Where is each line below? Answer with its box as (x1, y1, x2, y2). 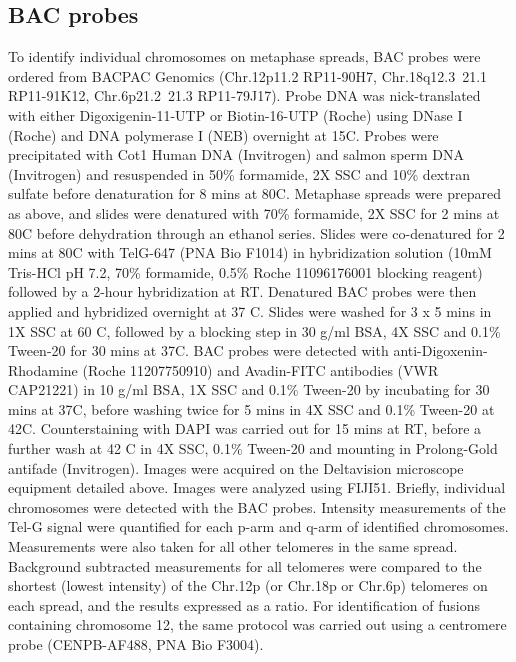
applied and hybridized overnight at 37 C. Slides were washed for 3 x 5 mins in (8, 300, 492, 321)
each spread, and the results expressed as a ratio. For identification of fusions (8, 594, 480, 615)
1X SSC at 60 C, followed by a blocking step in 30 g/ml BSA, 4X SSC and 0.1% (8, 320, 501, 341)
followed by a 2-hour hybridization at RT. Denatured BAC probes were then (8, 281, 477, 302)
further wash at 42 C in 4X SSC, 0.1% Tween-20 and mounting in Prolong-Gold (8, 438, 498, 459)
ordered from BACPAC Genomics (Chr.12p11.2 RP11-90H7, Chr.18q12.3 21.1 (8, 65, 488, 86)
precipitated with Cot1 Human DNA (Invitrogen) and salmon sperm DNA (8, 144, 465, 165)
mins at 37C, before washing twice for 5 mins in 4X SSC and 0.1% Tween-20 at (8, 398, 495, 419)
